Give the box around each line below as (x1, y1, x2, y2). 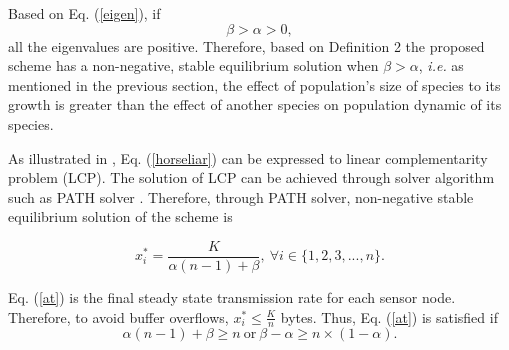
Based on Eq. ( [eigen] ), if (8, 3, 161, 23)
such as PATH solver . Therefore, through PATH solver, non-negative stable (8, 186, 474, 207)
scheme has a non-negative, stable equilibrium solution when (8, 55, 379, 76)
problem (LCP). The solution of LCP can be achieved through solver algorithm (8, 167, 495, 188)
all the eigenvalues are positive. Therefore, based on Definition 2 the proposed (8, 35, 485, 56)
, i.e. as (418, 55, 464, 76)
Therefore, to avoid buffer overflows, (8, 306, 229, 327)
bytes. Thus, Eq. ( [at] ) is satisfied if (280, 306, 498, 327)
